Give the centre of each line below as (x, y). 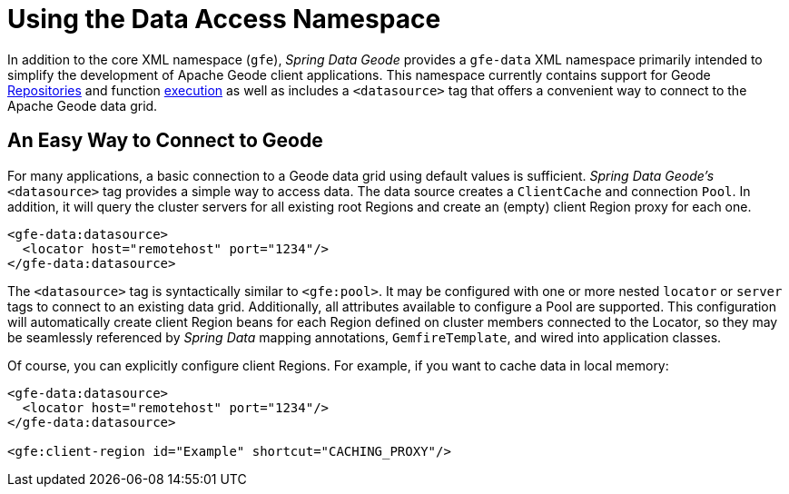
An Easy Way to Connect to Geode (165, 141)
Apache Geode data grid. (83, 105)
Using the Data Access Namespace (224, 19)
